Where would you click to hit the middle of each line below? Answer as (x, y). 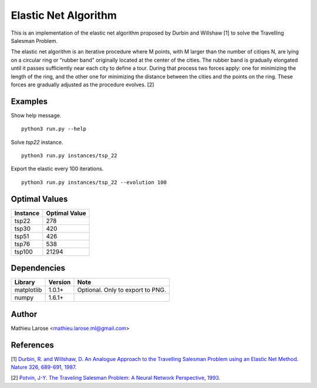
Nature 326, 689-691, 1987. (44, 367)
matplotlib (28, 290)
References (32, 345)
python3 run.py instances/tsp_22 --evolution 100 (94, 182)
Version (60, 282)
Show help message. (36, 115)
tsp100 (24, 251)
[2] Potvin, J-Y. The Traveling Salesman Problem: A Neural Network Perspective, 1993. (116, 378)
